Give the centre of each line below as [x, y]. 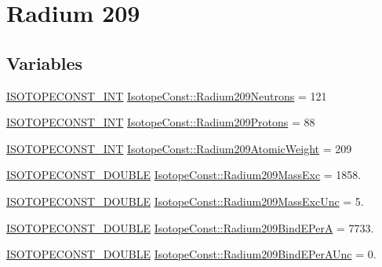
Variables [45, 62]
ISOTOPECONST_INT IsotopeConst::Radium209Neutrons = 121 [167, 95]
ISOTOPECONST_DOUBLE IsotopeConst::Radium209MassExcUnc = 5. [185, 201]
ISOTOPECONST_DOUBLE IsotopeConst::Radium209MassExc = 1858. [184, 175]
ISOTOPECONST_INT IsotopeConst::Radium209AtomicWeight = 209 [179, 148]
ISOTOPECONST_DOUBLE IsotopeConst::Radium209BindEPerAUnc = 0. [191, 254]
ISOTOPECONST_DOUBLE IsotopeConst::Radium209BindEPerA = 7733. [190, 227]
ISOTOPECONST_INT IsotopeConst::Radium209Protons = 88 [161, 122]
